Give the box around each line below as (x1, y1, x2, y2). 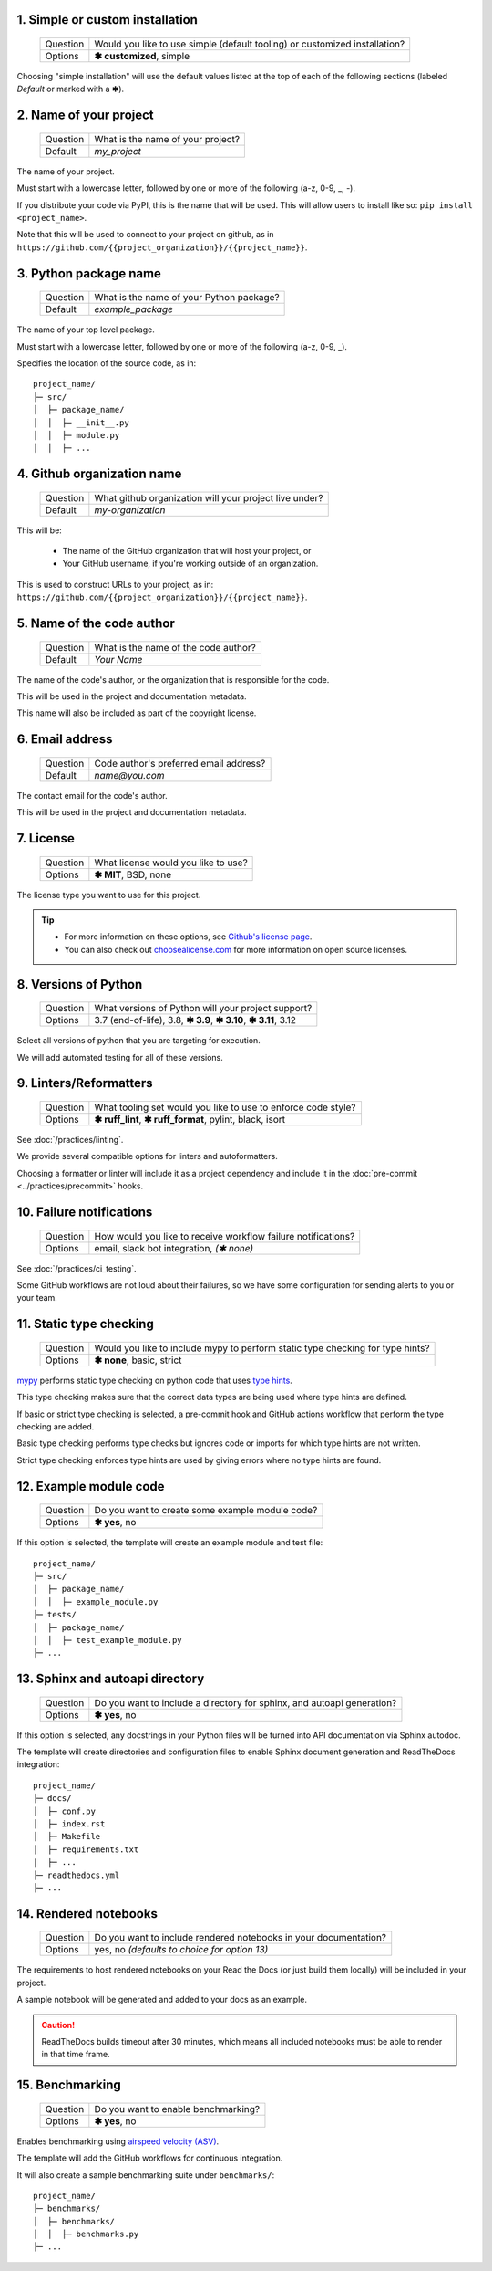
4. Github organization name (16, 466, 182, 482)
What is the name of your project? (94, 132, 241, 145)
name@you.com (94, 769, 165, 781)
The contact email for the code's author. (16, 790, 168, 801)
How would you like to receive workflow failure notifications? (94, 1230, 355, 1242)
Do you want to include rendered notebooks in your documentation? (94, 1931, 387, 1944)
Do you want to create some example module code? (94, 1504, 318, 1517)
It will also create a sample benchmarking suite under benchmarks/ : (16, 2169, 275, 2181)
